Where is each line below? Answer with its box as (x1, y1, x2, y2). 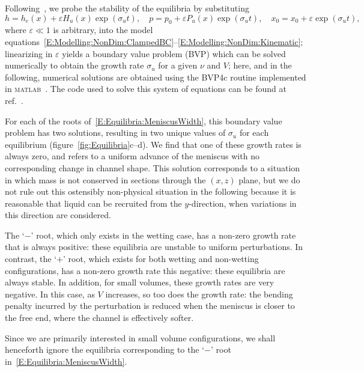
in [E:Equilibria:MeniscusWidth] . (5, 355, 127, 367)
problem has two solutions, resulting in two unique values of (5, 126, 226, 139)
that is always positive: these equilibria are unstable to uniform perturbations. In (5, 240, 303, 253)
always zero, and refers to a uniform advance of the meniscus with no (5, 150, 259, 162)
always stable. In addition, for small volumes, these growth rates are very (5, 276, 275, 288)
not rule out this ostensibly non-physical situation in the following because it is (5, 185, 296, 198)
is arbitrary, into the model (53, 23, 153, 36)
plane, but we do (238, 173, 300, 186)
